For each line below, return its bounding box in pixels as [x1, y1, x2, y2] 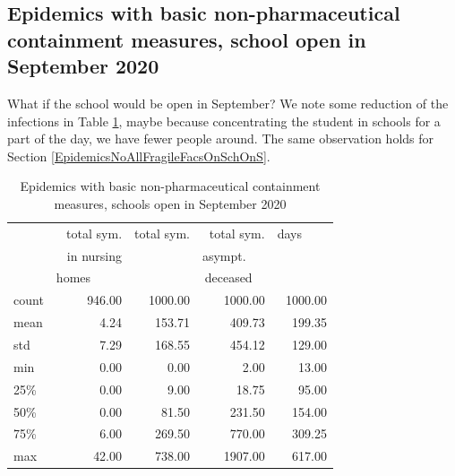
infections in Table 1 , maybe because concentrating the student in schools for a [7, 111, 441, 130]
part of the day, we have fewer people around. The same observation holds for [7, 129, 434, 148]
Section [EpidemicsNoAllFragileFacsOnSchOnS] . [7, 146, 270, 165]
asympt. [202, 246, 246, 264]
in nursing [66, 246, 123, 264]
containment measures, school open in [7, 25, 366, 53]
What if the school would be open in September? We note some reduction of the [7, 93, 449, 112]
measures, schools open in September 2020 [54, 194, 287, 212]
